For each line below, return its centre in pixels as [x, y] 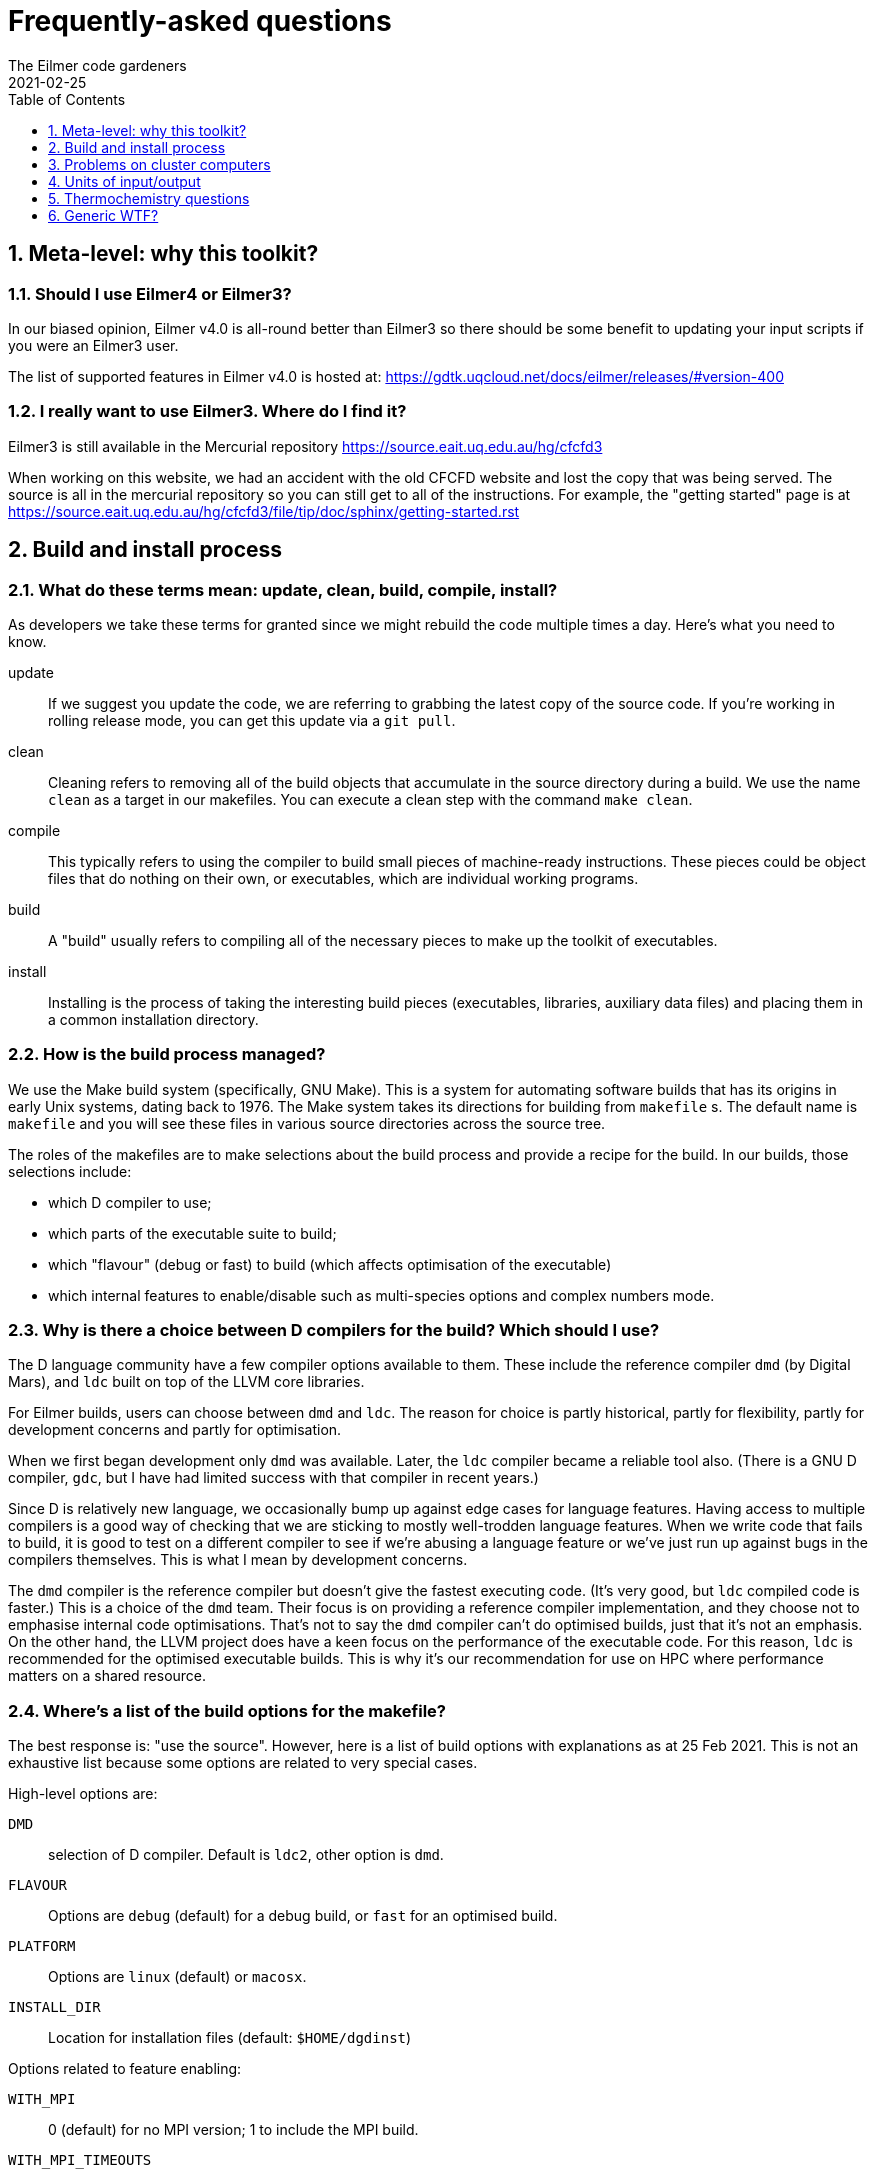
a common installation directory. [153, 1019]
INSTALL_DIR [54, 2007]
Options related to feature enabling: [125, 2069]
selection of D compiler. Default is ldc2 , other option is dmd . [246, 1855]
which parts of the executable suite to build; [192, 1233]
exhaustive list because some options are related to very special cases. [243, 1763]
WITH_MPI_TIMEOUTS [80, 2160]
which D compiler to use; [130, 1202]
